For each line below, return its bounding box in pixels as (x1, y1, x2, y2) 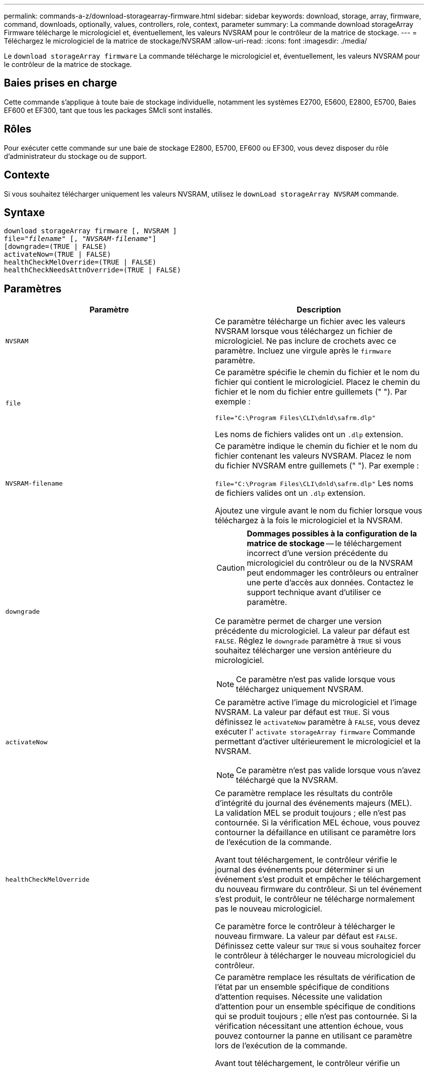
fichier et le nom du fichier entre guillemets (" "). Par (215, 387, 407, 397)
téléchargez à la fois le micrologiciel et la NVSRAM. (215, 515, 403, 526)
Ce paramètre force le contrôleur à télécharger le (215, 921, 395, 932)
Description (297, 305, 341, 315)
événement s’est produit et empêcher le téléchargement (215, 874, 421, 885)
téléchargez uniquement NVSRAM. (236, 684, 364, 694)
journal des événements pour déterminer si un (215, 865, 385, 875)
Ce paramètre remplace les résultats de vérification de (215, 972, 415, 982)
